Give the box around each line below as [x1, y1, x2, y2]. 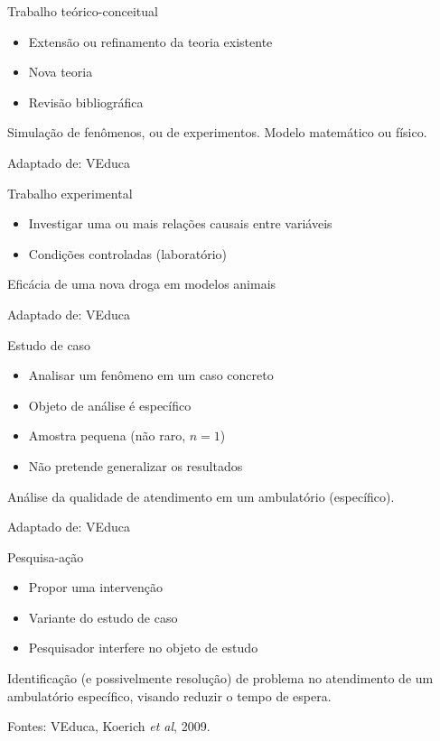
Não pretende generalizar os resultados [28, 456, 243, 475]
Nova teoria [28, 62, 93, 81]
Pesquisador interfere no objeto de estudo [28, 638, 258, 657]
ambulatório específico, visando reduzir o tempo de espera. [7, 686, 332, 705]
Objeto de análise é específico [28, 395, 192, 414]
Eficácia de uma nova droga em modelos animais [7, 274, 276, 293]
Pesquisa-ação [7, 547, 84, 566]
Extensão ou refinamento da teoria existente [28, 32, 273, 51]
